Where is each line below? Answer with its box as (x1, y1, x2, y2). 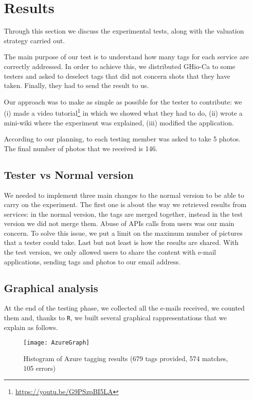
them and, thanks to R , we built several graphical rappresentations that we (4, 313, 227, 323)
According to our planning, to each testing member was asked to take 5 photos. (4, 134, 241, 144)
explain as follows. (4, 322, 58, 332)
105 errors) (23, 363, 56, 373)
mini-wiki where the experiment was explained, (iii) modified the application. (4, 117, 234, 127)
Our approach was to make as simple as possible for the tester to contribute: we (4, 96, 242, 106)
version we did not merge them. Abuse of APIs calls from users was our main (4, 218, 235, 228)
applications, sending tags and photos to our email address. (4, 256, 181, 266)
